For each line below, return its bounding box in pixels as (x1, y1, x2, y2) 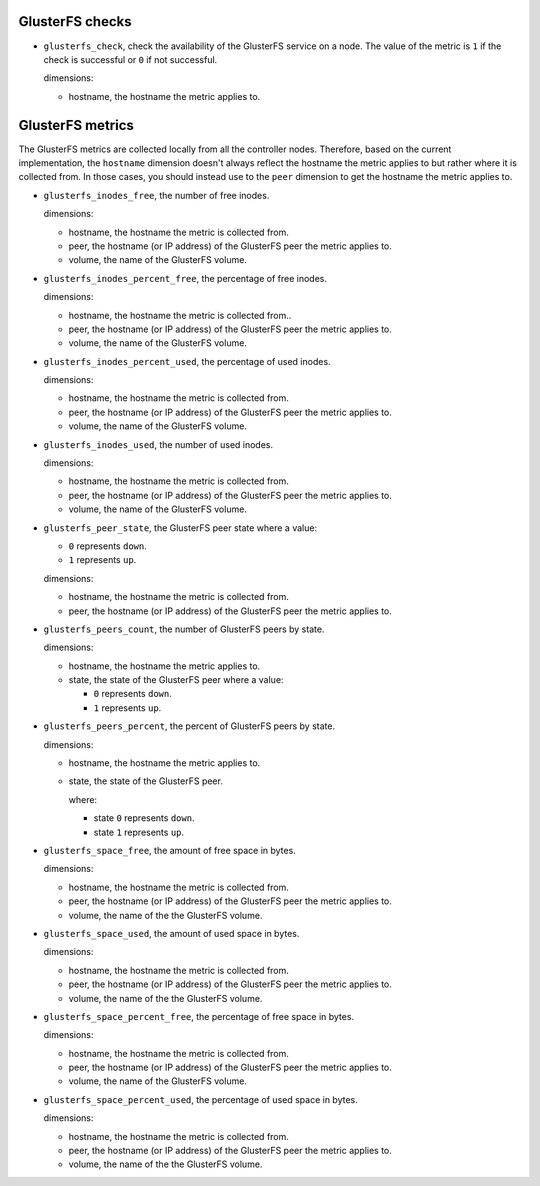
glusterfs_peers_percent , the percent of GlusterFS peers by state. (43, 720, 335, 732)
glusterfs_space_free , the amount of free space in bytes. (43, 845, 297, 856)
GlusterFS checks (18, 13, 132, 30)
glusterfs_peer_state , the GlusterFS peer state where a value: (43, 521, 318, 534)
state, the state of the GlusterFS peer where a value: (68, 674, 284, 686)
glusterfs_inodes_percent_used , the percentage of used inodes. (43, 355, 331, 367)
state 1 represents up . (93, 826, 185, 838)
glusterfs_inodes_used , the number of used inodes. (43, 438, 274, 450)
